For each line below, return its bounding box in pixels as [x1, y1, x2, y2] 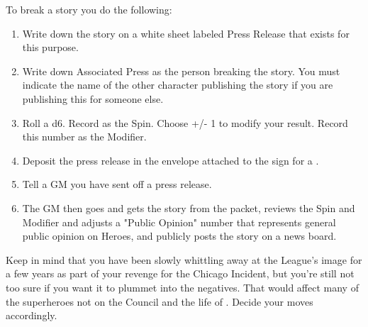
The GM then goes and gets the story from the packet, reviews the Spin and [22, 200, 355, 215]
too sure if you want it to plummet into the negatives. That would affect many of [6, 279, 359, 294]
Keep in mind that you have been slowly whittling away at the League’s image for [6, 252, 362, 267]
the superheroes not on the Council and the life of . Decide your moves [6, 294, 313, 309]
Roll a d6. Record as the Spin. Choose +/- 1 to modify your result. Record [22, 115, 348, 130]
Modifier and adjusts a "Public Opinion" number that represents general [22, 214, 336, 229]
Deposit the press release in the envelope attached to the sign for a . [22, 153, 319, 167]
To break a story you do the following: [6, 2, 172, 16]
